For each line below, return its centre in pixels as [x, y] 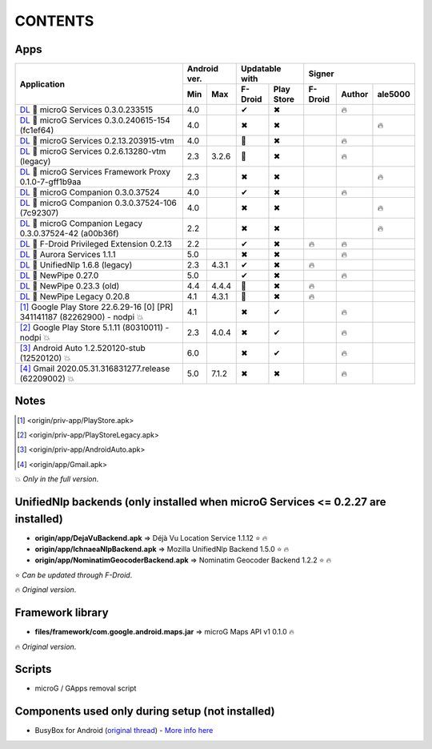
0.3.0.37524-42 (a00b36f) [69, 234]
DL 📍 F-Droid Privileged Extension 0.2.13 [96, 244]
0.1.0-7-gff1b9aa [50, 182]
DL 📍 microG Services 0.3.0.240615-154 [95, 120]
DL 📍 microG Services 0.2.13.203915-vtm [97, 141]
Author [355, 95]
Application [42, 84]
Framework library [62, 613]
